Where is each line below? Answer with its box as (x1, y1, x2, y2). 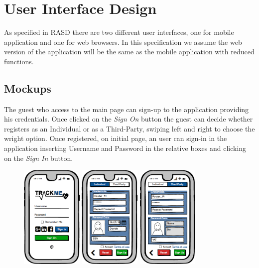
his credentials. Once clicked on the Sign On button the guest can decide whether (4, 114, 253, 124)
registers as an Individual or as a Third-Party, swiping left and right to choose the (4, 123, 255, 134)
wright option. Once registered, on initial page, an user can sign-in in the (4, 133, 227, 143)
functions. (4, 56, 34, 66)
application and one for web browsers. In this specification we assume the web (4, 36, 242, 47)
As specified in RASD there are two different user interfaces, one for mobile (4, 27, 234, 37)
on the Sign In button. (4, 152, 73, 163)
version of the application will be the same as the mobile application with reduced (4, 46, 255, 57)
